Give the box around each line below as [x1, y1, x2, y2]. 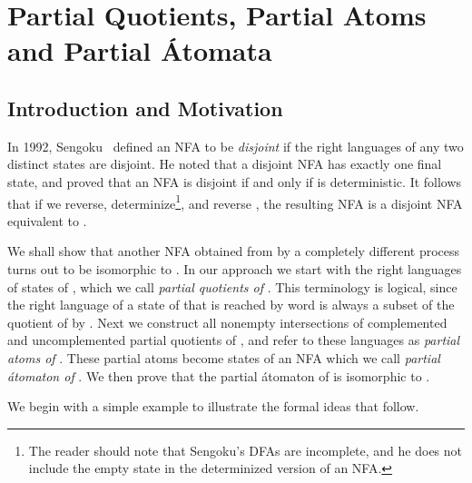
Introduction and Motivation [7, 94, 283, 122]
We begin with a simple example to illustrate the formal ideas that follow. [7, 397, 419, 416]
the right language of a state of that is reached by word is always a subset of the [7, 295, 455, 314]
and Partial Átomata [7, 32, 272, 69]
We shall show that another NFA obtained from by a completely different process [7, 241, 460, 261]
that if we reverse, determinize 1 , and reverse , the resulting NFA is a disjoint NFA [7, 191, 463, 212]
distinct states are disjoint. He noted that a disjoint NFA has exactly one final [7, 154, 442, 173]
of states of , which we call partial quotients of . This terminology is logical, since [7, 277, 457, 296]
